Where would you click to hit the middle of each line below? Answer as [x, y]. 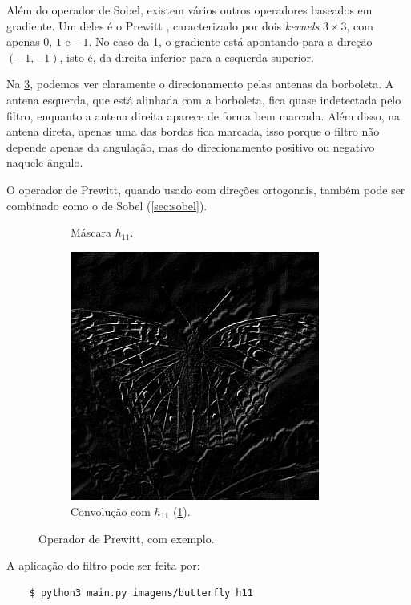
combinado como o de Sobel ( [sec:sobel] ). [107, 205]
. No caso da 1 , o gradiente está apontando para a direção [230, 41]
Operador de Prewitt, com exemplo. [127, 538]
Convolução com [111, 511]
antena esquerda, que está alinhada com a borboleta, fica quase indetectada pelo [204, 99]
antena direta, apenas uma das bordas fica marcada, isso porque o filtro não [193, 131]
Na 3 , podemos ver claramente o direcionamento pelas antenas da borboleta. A [200, 84]
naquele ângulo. [45, 162]
